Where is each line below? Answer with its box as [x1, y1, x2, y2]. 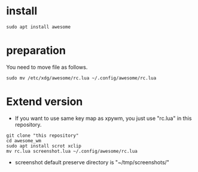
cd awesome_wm [6, 137, 42, 144]
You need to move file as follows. [6, 63, 88, 70]
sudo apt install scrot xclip [6, 143, 82, 149]
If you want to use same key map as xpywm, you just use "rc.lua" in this [14, 115, 192, 122]
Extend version [6, 95, 83, 109]
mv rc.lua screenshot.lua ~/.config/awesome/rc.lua [6, 148, 138, 154]
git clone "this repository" [6, 133, 79, 139]
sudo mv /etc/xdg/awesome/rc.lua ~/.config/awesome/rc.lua [6, 75, 157, 81]
